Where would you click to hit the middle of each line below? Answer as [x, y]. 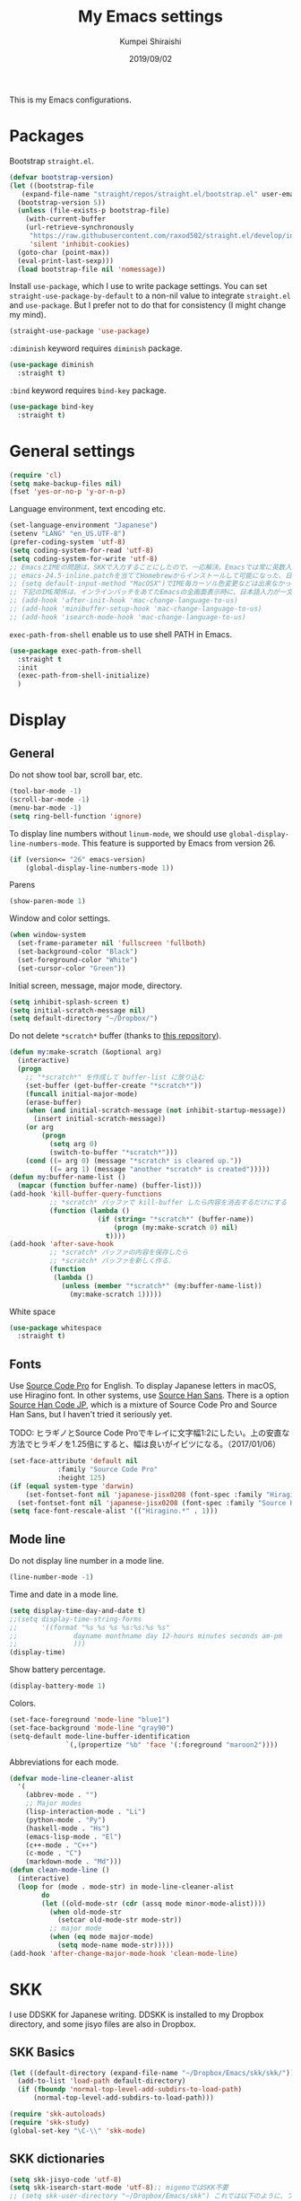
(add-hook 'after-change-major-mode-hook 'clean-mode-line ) [124, 1953]
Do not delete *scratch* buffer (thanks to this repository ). [116, 1036]
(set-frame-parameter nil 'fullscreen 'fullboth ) [112, 943]
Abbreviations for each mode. [64, 1762]
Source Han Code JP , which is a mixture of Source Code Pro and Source [143, 1405]
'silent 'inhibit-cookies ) [79, 244]
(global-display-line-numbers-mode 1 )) [100, 868]
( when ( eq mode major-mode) [101, 1937]
